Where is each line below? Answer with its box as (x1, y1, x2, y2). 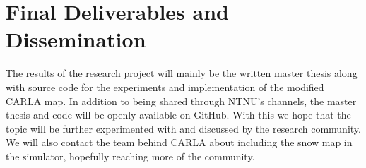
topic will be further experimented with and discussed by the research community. (6, 121, 361, 136)
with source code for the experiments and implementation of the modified (6, 79, 324, 94)
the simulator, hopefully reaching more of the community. (6, 148, 255, 163)
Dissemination (6, 25, 146, 54)
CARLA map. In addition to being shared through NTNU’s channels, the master (6, 93, 357, 108)
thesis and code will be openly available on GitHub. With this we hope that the (6, 107, 351, 122)
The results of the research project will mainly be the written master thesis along (6, 66, 358, 80)
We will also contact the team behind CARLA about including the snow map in (6, 135, 353, 150)
